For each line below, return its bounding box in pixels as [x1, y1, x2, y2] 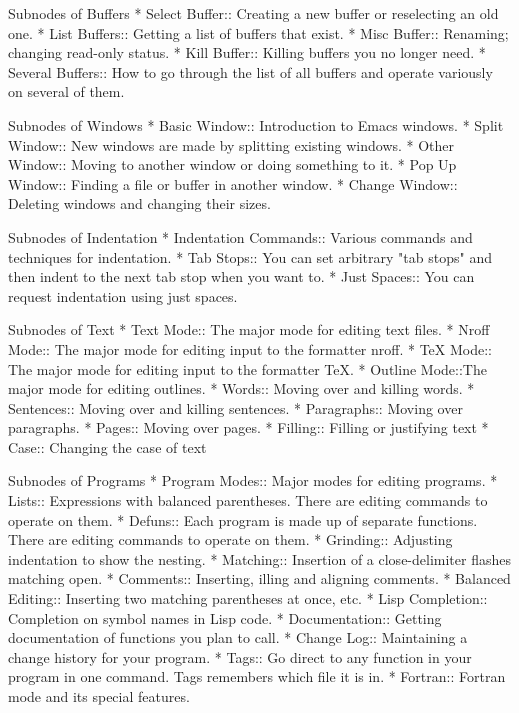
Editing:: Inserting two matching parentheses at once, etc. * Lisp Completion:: [8, 588, 488, 609]
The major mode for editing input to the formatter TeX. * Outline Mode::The [8, 358, 487, 379]
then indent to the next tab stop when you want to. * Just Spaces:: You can [8, 266, 475, 287]
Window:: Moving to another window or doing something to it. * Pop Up [8, 154, 457, 175]
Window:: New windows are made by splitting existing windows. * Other [8, 134, 455, 155]
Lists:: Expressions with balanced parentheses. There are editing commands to [8, 490, 488, 511]
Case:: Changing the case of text [8, 436, 207, 457]
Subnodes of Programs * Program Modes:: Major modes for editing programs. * [8, 470, 498, 491]
